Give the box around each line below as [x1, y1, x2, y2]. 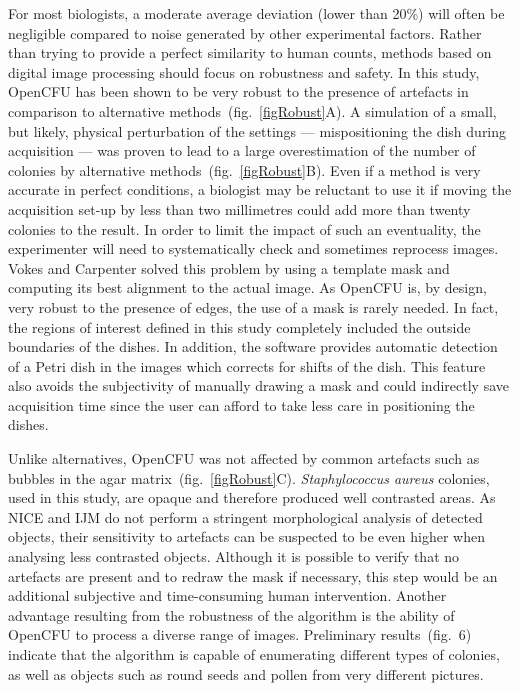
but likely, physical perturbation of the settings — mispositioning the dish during [8, 120, 507, 141]
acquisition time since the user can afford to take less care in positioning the [8, 394, 475, 415]
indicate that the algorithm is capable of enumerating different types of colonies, [8, 644, 500, 664]
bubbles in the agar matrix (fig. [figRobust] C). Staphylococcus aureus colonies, [8, 467, 490, 488]
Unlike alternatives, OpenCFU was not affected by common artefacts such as [8, 448, 480, 469]
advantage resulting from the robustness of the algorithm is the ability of [8, 604, 455, 625]
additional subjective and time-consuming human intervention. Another [8, 585, 447, 606]
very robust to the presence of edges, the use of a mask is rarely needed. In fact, [8, 296, 499, 317]
